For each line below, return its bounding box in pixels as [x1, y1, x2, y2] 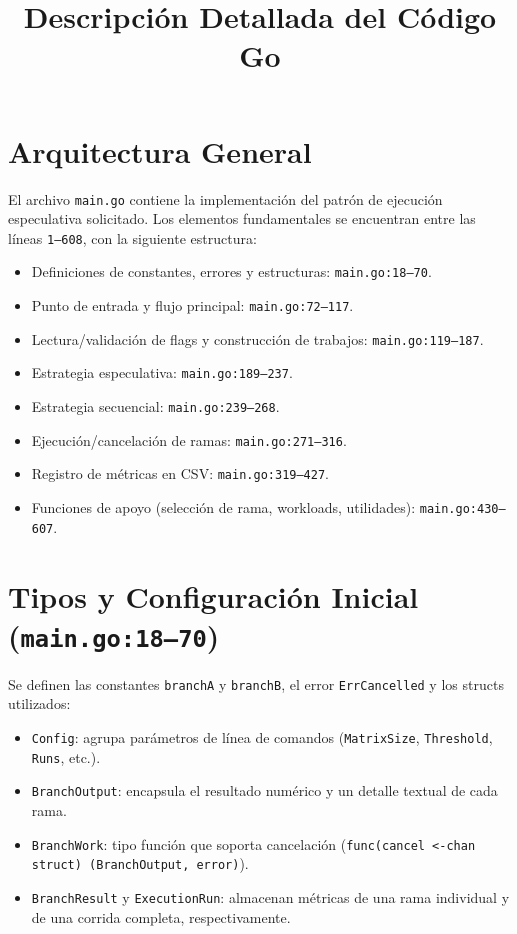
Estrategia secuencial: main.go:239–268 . [31, 396, 280, 417]
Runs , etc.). [31, 746, 101, 767]
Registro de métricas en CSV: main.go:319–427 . [31, 463, 329, 484]
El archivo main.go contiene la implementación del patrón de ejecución [8, 188, 443, 209]
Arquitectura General [8, 130, 312, 171]
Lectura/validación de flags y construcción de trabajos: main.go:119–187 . [31, 328, 484, 349]
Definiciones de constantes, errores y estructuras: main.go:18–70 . [31, 261, 432, 282]
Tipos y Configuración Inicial [8, 575, 419, 616]
